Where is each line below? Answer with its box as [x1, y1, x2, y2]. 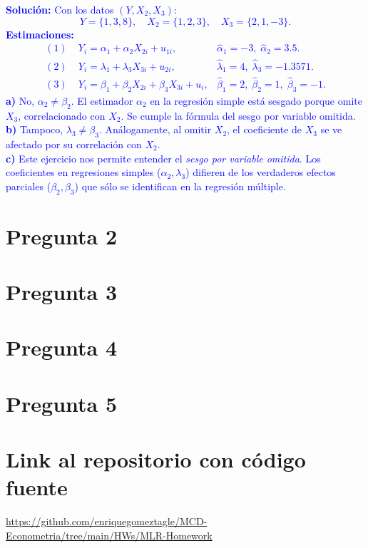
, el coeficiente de [227, 122, 302, 137]
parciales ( [6, 178, 51, 193]
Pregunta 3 [6, 277, 118, 306]
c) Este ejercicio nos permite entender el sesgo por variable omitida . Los [6, 150, 321, 165]
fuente [6, 472, 68, 502]
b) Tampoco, [6, 122, 63, 137]
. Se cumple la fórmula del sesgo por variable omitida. [121, 108, 356, 123]
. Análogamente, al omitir [98, 122, 212, 137]
